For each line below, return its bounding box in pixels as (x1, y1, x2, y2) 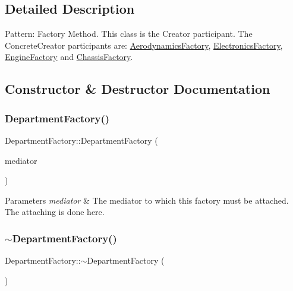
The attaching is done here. (5, 205, 105, 218)
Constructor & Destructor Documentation (5, 80, 270, 98)
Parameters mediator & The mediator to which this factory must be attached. (5, 194, 289, 206)
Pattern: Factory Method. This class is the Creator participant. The (5, 27, 253, 40)
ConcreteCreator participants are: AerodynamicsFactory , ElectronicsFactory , (5, 39, 283, 51)
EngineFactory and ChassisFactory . (5, 50, 133, 63)
